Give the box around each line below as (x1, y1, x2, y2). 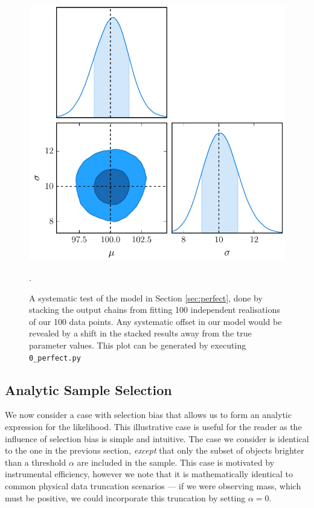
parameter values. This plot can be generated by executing (29, 338, 246, 351)
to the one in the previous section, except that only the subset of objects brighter (5, 444, 304, 457)
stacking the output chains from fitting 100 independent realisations (29, 303, 280, 316)
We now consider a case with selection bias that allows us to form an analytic (5, 408, 292, 421)
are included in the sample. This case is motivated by (77, 455, 275, 468)
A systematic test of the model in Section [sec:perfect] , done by (29, 291, 263, 304)
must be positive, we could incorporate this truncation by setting (5, 491, 246, 504)
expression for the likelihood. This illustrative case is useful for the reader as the (5, 420, 302, 433)
